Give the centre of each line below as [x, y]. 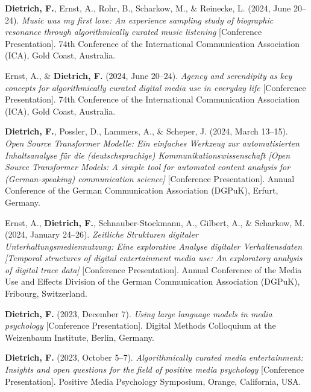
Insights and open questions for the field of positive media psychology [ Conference [155, 369]
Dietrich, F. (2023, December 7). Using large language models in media [139, 313]
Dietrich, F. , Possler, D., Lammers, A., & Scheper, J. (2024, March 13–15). [146, 131]
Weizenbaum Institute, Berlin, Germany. [80, 337]
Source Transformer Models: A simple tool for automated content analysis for [148, 167]
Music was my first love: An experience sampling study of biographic [148, 20]
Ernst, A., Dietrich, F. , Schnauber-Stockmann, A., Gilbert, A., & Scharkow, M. [155, 222]
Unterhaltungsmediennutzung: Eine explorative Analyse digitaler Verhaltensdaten [154, 246]
